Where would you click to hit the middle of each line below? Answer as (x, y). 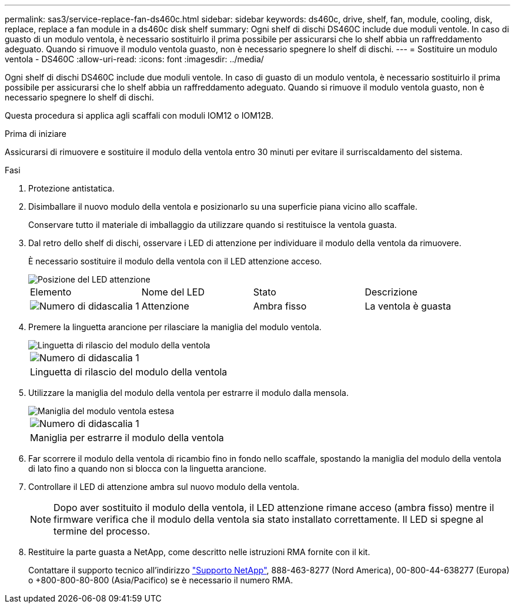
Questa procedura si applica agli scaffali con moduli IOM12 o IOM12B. (139, 115)
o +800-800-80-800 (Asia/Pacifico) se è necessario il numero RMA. (161, 580)
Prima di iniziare (36, 134)
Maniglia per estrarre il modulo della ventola (127, 438)
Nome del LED (173, 292)
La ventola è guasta (408, 306)
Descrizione (391, 292)
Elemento (51, 292)
